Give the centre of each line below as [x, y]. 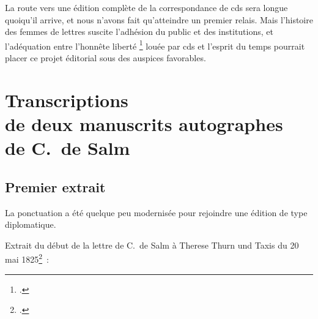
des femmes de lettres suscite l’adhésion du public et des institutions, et [139, 32]
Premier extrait [55, 186]
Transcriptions [67, 99]
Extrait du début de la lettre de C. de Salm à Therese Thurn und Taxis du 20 [152, 245]
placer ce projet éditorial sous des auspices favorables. [105, 58]
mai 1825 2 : [27, 258]
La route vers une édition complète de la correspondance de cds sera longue [146, 7]
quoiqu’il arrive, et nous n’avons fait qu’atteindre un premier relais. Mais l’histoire [159, 19]
